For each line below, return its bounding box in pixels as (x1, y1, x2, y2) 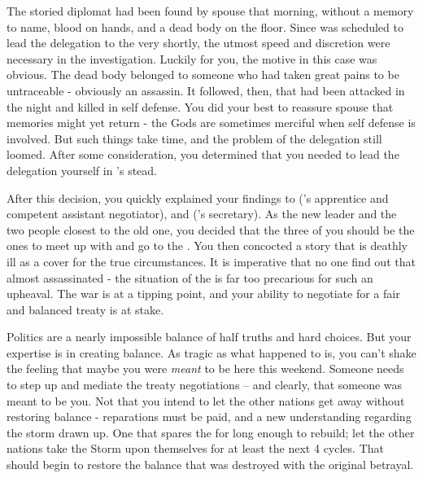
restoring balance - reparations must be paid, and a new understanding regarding (7, 408, 412, 425)
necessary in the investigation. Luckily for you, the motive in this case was (7, 50, 377, 67)
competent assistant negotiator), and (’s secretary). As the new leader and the (7, 205, 397, 222)
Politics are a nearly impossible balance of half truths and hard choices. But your (7, 328, 412, 345)
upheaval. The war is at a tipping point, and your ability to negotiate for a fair (7, 285, 400, 302)
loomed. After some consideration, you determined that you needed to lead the (7, 146, 399, 163)
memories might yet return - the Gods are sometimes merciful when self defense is (7, 114, 416, 131)
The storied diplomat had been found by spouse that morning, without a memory (7, 2, 414, 19)
